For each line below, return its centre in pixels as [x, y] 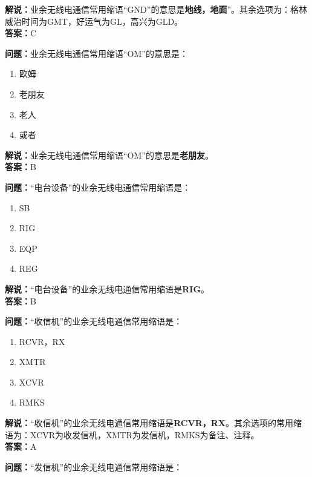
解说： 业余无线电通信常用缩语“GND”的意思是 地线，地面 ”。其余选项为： [148, 9]
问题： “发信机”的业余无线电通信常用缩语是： [94, 466]
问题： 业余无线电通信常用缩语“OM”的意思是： [96, 53]
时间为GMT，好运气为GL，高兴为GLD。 [102, 21]
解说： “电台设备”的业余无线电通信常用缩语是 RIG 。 [107, 288]
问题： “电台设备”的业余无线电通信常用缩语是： [98, 187]
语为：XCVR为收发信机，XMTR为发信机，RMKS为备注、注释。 [132, 434]
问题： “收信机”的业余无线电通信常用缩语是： [94, 321]
